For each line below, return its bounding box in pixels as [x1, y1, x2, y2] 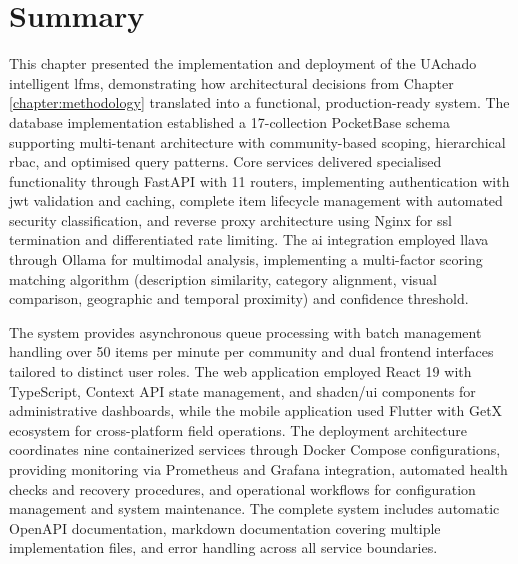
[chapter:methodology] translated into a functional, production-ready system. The [9, 92, 510, 113]
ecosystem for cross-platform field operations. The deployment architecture [9, 419, 467, 440]
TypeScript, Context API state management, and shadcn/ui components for [9, 380, 476, 401]
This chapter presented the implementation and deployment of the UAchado [9, 53, 477, 74]
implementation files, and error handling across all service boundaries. [9, 537, 438, 558]
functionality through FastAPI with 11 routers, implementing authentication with [9, 170, 510, 191]
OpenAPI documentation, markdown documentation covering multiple [9, 517, 441, 538]
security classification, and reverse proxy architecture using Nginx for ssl [9, 209, 452, 230]
